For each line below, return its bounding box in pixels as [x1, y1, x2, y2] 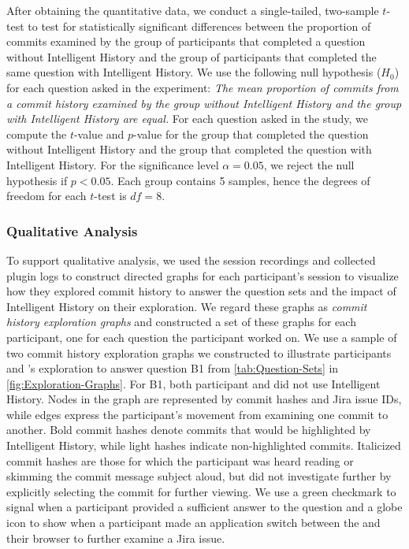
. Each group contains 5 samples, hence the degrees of [110, 172, 370, 188]
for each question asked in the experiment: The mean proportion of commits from [6, 79, 399, 95]
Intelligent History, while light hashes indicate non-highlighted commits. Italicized [6, 437, 401, 454]
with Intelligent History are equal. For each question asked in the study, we [6, 110, 369, 127]
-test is [94, 187, 127, 204]
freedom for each [6, 187, 87, 204]
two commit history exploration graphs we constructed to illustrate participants [6, 344, 392, 361]
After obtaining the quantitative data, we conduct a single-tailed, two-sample [6, 2, 379, 18]
